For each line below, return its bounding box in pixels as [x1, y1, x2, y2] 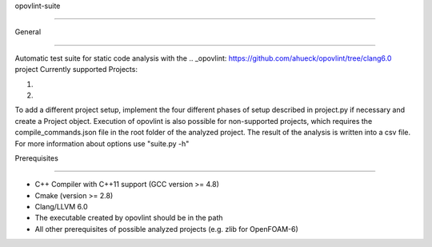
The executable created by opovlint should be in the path [34, 213, 223, 223]
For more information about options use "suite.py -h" [14, 138, 190, 148]
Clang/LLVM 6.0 [34, 202, 88, 212]
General [14, 27, 42, 37]
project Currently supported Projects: [14, 65, 138, 74]
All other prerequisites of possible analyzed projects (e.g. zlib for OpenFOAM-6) [34, 224, 299, 233]
